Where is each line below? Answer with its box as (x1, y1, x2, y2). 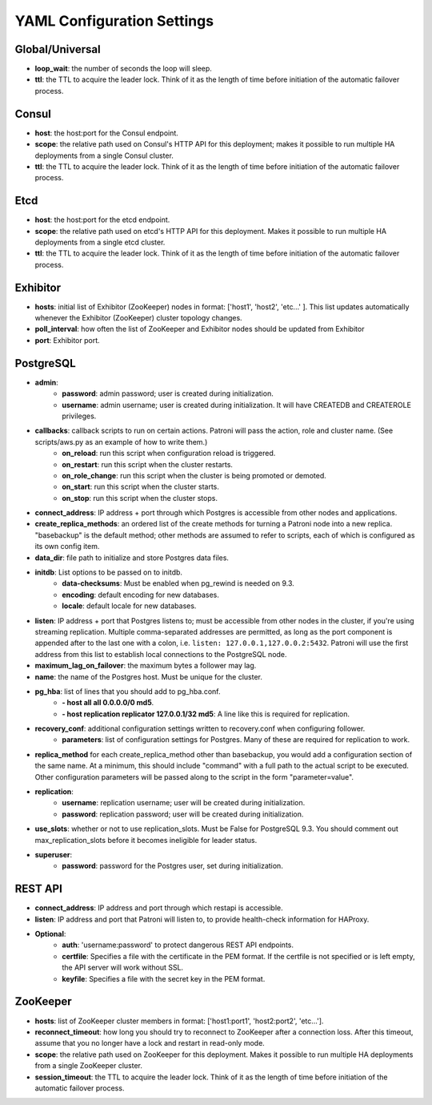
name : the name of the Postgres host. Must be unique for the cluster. (34, 671, 263, 681)
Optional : (34, 930, 66, 939)
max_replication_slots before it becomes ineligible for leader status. (34, 835, 258, 845)
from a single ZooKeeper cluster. (34, 1061, 143, 1071)
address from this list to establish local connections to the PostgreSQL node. (34, 649, 287, 659)
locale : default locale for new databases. (62, 601, 197, 611)
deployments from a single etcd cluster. (34, 237, 166, 247)
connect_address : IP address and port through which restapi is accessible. (34, 903, 283, 913)
